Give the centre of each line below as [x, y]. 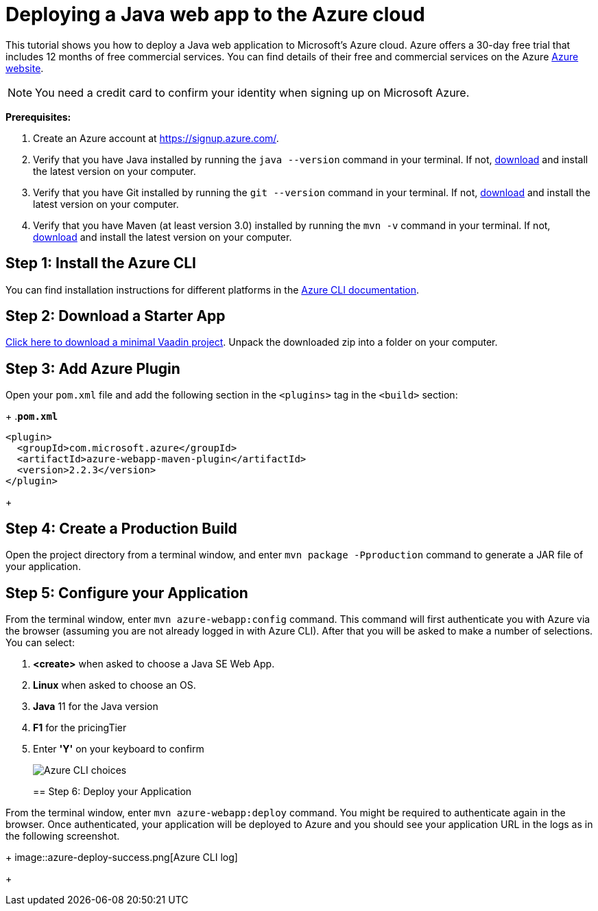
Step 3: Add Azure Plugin [93, 368]
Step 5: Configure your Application [127, 593]
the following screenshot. [63, 836]
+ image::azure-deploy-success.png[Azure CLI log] [122, 857]
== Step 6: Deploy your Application [112, 791]
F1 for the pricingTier [80, 727]
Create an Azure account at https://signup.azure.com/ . [156, 138]
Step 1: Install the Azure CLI [101, 263]
